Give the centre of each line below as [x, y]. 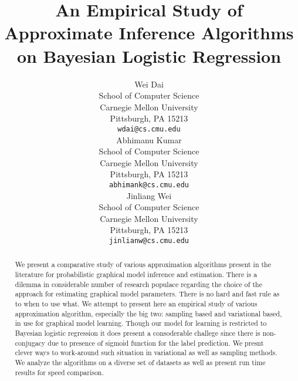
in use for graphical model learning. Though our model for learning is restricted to [141, 323]
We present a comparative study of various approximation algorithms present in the [143, 264]
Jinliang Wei [149, 195]
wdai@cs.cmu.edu [149, 129]
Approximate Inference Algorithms [149, 33]
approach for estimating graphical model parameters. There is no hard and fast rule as [147, 294]
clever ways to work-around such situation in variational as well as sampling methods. [146, 353]
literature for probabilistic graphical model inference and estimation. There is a [136, 274]
